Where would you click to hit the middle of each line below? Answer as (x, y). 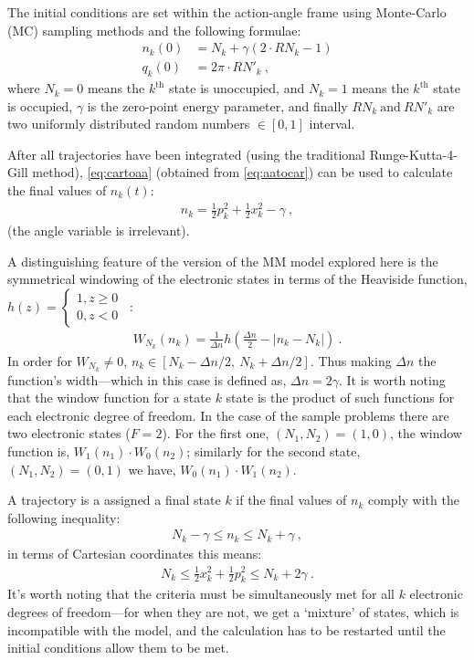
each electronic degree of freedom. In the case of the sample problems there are (228, 415)
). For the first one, (216, 433)
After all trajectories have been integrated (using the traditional (186, 154)
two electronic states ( (69, 433)
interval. (332, 124)
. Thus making (351, 360)
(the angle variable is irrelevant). (99, 230)
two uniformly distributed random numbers (129, 124)
